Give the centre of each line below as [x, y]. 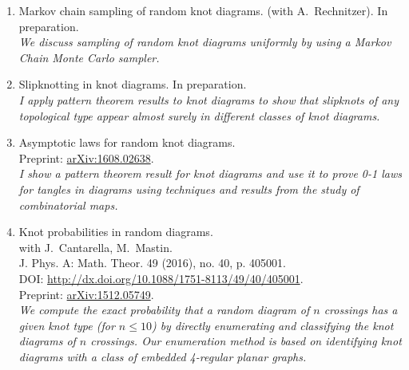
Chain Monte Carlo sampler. [89, 57]
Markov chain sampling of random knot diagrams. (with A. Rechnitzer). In [203, 10]
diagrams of [47, 341]
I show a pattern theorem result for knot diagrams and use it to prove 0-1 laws [210, 173]
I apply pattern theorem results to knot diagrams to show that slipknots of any [209, 99]
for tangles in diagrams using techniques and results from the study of [189, 189]
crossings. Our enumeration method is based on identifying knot [246, 341]
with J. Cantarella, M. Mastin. [95, 247]
